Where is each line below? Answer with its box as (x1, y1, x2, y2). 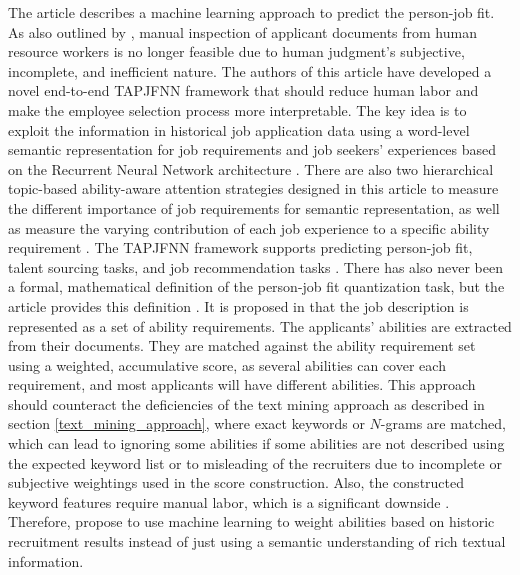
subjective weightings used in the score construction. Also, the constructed (8, 472, 465, 493)
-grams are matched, (380, 413, 506, 434)
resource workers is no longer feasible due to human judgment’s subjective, (8, 41, 465, 62)
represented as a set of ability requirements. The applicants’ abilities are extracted (8, 315, 512, 336)
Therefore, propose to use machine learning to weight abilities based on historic (8, 511, 495, 532)
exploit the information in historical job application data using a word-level (8, 119, 470, 140)
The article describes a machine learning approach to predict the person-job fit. (8, 2, 495, 22)
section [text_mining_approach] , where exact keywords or (8, 413, 365, 434)
